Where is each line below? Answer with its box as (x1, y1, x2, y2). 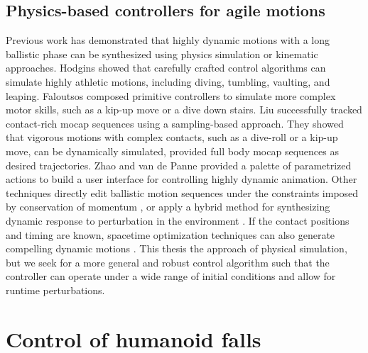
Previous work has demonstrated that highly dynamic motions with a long (6, 33, 330, 47)
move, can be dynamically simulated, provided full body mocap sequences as (6, 143, 339, 158)
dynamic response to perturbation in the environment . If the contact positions (6, 213, 350, 228)
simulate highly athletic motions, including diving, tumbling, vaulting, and (6, 74, 330, 89)
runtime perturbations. (6, 282, 105, 297)
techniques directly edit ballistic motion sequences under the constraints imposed (6, 185, 359, 200)
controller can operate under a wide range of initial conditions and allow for (6, 269, 336, 284)
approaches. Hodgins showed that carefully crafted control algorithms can (6, 60, 326, 75)
